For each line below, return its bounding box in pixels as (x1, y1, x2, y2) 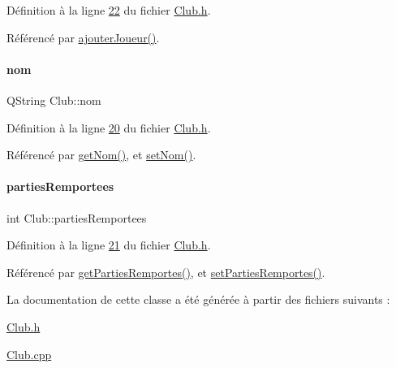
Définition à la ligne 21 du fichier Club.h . (6, 236, 211, 253)
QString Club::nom (6, 91, 101, 108)
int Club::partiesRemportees (6, 209, 147, 226)
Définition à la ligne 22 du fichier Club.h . (6, 2, 211, 18)
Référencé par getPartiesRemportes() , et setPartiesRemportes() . (6, 263, 325, 280)
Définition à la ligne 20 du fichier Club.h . (6, 119, 211, 136)
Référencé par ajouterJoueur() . (6, 28, 160, 45)
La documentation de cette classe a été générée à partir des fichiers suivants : (6, 291, 390, 308)
